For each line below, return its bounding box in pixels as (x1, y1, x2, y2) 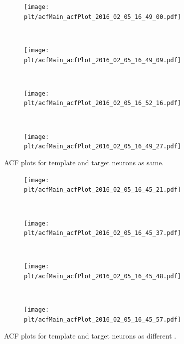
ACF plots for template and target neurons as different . (4, 330, 177, 341)
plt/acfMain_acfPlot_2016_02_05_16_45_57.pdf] (24, 316, 181, 323)
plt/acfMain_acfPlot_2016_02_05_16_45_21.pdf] (24, 186, 181, 194)
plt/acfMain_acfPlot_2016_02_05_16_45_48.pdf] (24, 273, 181, 280)
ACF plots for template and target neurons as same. (4, 157, 164, 168)
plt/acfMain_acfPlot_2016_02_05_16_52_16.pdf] (24, 100, 181, 107)
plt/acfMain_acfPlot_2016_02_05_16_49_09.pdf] (24, 56, 181, 64)
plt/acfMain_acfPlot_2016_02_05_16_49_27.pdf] (24, 143, 181, 150)
